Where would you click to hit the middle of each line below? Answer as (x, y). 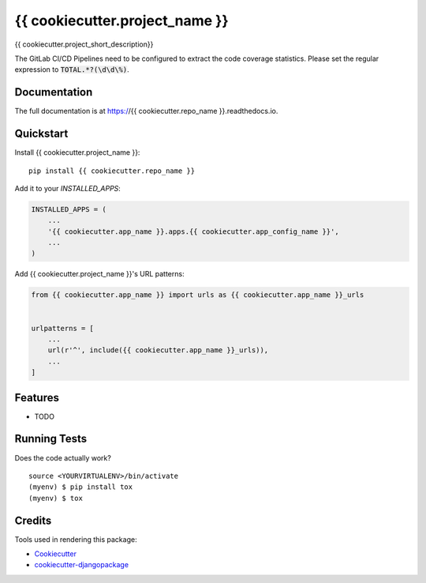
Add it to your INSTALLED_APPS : (68, 188)
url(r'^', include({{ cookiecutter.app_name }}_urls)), (158, 350)
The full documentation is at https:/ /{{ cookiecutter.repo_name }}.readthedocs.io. (146, 111)
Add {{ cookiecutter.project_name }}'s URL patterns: (99, 274)
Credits (33, 520)
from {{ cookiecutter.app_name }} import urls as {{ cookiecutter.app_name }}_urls (198, 295)
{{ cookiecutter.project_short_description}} (84, 44)
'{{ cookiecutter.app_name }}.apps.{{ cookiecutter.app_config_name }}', (193, 231)
